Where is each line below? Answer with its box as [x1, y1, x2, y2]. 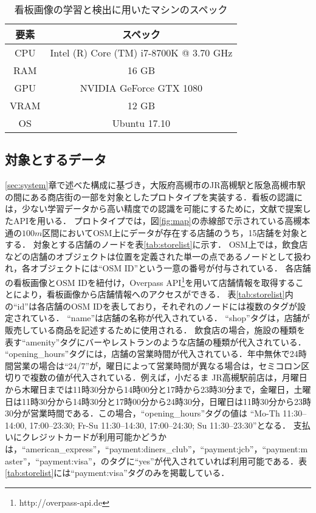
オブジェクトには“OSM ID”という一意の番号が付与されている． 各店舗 [30, 262, 311, 274]
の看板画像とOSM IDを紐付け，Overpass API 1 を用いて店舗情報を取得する [5, 274, 295, 288]
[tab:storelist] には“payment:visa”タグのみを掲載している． [5, 466, 230, 479]
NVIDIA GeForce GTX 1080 [80, 81, 202, 95]
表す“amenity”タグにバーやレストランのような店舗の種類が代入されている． [5, 335, 306, 348]
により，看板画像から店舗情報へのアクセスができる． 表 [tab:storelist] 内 [13, 288, 294, 301]
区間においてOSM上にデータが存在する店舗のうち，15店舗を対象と [42, 226, 308, 239]
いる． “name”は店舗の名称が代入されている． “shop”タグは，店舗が [38, 311, 310, 324]
